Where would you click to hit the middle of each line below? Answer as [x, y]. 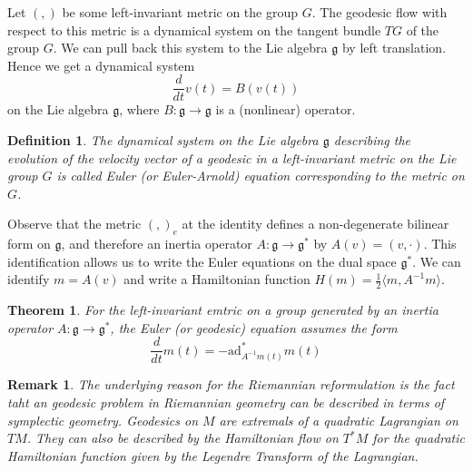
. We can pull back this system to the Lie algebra [190, 48]
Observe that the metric [74, 224]
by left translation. [394, 48]
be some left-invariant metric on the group [180, 12]
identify [29, 279]
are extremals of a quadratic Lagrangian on [339, 420]
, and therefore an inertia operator [157, 244]
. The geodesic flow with [379, 12]
